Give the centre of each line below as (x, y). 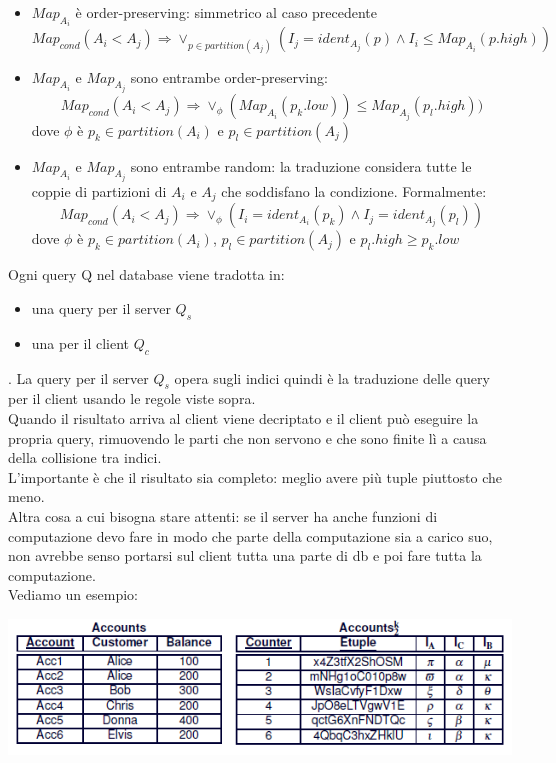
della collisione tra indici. (85, 457)
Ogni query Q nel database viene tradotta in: (146, 274)
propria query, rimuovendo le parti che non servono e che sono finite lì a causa (247, 437)
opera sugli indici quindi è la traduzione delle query (332, 377)
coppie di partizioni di (99, 190)
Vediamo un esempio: (73, 594)
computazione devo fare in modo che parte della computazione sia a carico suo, (250, 535)
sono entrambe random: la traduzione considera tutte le (301, 165)
